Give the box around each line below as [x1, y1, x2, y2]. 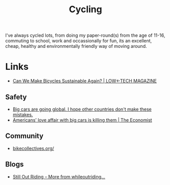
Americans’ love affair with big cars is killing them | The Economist [12, 117, 152, 123]
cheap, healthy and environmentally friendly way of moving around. [5, 43, 147, 49]
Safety [5, 93, 27, 101]
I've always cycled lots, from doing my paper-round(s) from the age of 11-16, [5, 32, 165, 39]
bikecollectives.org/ [12, 145, 54, 151]
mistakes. [12, 111, 33, 118]
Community [5, 131, 44, 141]
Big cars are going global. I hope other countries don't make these [12, 106, 152, 112]
